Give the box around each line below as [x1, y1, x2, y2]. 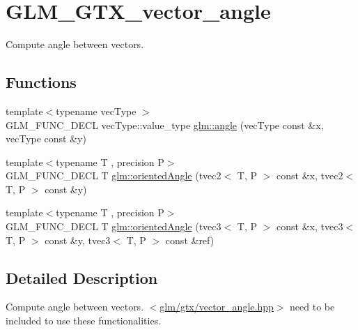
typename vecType [56, 103, 137, 118]
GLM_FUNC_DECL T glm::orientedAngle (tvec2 [6, 168, 221, 183]
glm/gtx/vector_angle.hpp [159, 299, 274, 314]
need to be [290, 299, 335, 314]
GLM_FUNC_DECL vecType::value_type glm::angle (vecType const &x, [6, 117, 324, 132]
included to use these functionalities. [6, 313, 162, 328]
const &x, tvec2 [277, 168, 343, 183]
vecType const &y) [6, 131, 86, 146]
